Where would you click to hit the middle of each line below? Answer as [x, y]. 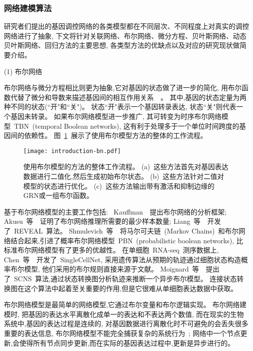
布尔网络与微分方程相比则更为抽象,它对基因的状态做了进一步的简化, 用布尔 [123, 88]
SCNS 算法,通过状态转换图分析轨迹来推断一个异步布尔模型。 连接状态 [125, 278]
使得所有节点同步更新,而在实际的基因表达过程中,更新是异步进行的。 [127, 342]
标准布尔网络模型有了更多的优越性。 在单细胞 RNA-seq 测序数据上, [111, 250]
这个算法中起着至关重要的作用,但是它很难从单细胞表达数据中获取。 [131, 288]
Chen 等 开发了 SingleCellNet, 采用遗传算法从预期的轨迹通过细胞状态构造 [123, 259]
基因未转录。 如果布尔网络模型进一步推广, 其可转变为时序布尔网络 [116, 116]
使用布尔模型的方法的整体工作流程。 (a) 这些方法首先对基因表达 [126, 166]
